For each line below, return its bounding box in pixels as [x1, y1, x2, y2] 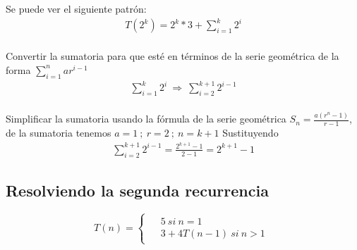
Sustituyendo [222, 125, 279, 140]
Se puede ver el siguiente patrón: [6, 1, 147, 15]
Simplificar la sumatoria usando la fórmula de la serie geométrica [6, 111, 286, 126]
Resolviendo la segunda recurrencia [6, 179, 269, 201]
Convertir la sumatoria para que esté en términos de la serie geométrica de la [6, 49, 339, 63]
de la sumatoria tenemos [6, 125, 111, 140]
